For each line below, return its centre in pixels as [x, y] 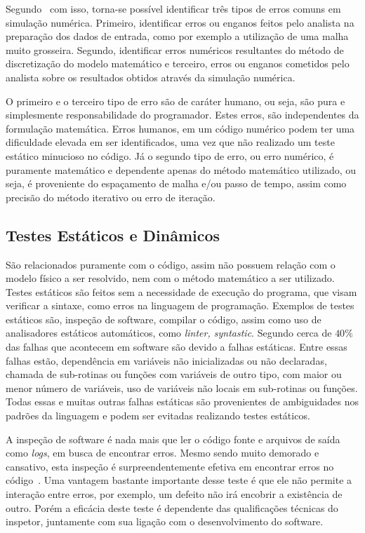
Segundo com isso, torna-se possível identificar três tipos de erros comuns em [173, 8]
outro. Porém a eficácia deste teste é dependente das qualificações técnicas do [172, 507]
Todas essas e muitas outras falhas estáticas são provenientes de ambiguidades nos [182, 402]
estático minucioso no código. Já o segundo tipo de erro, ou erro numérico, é [170, 155]
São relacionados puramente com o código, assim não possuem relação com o [171, 264]
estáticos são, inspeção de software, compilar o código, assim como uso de [164, 319]
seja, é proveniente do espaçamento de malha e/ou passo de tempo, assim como [176, 183]
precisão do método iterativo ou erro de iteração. [111, 197]
